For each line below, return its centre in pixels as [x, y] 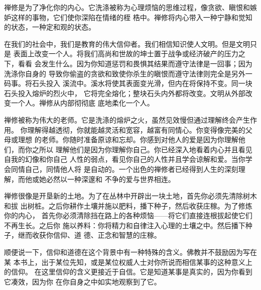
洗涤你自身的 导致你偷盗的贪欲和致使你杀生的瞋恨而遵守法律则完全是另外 [125, 73]
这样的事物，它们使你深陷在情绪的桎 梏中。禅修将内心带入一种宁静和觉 [128, 17]
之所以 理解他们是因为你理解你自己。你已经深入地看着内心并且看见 [142, 149]
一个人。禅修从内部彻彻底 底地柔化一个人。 [82, 103]
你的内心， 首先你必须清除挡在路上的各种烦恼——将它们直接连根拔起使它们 [128, 215]
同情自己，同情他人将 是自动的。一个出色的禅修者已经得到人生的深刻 [124, 169]
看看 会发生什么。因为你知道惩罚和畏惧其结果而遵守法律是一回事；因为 [135, 63]
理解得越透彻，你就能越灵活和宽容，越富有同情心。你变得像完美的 [136, 129]
